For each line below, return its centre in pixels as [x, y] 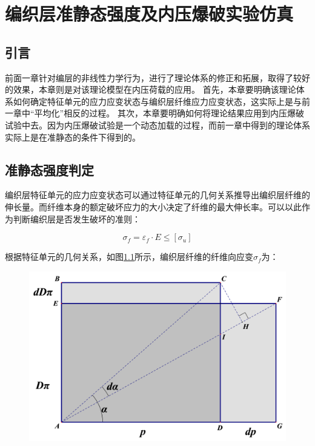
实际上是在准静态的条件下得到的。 [73, 137]
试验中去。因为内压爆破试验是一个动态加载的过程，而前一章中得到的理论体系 [157, 125]
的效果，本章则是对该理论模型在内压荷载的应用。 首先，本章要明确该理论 [151, 89]
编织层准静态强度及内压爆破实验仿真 [149, 14]
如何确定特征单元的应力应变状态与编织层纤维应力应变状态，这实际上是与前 [161, 101]
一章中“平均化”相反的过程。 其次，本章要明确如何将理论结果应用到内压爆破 [154, 113]
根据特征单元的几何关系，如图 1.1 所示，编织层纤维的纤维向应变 [129, 257]
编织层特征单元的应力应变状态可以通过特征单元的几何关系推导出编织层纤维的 [157, 195]
